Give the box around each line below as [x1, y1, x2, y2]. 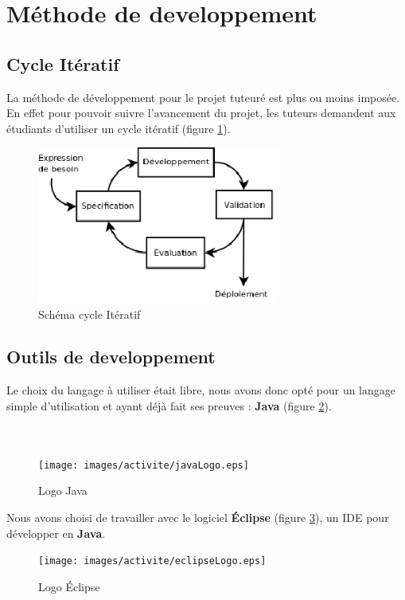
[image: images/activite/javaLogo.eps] [38, 459, 249, 471]
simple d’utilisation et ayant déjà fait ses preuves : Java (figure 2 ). [6, 397, 332, 414]
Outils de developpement [6, 344, 216, 369]
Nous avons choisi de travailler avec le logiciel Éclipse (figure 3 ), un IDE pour [6, 508, 389, 525]
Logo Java [38, 482, 88, 499]
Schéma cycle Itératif [38, 305, 141, 322]
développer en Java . [6, 524, 106, 541]
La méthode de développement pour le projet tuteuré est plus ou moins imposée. [6, 88, 400, 105]
